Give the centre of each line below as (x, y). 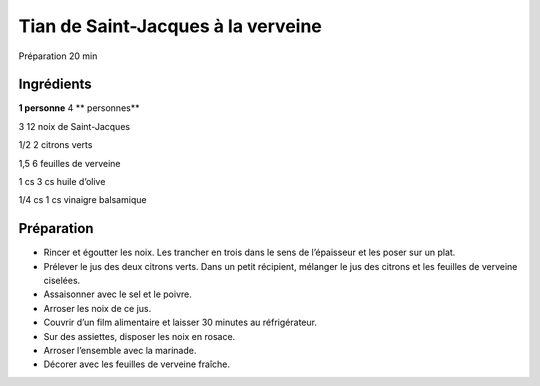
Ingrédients (55, 84)
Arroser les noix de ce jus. (97, 308)
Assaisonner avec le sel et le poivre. (117, 294)
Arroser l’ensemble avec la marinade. (120, 351)
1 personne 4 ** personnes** (79, 108)
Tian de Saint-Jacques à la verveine (170, 26)
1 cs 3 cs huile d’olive (62, 182)
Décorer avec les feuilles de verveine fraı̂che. (136, 364)
